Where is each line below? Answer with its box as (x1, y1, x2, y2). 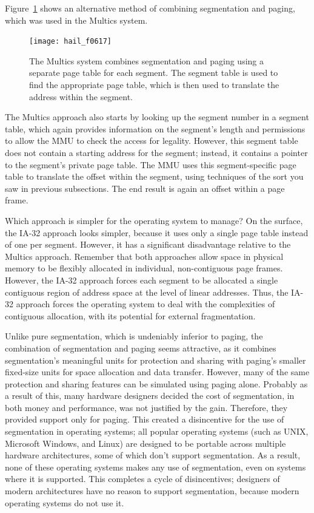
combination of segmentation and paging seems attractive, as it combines (5, 341, 276, 354)
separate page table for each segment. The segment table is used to (29, 66, 278, 79)
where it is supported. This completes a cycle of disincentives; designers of (5, 472, 280, 485)
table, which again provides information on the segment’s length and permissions (5, 122, 306, 135)
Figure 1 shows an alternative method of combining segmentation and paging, (5, 2, 295, 14)
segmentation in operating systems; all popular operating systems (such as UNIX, (5, 425, 309, 438)
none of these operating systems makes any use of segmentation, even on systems (5, 460, 306, 473)
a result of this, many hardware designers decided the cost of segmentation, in (5, 389, 295, 402)
